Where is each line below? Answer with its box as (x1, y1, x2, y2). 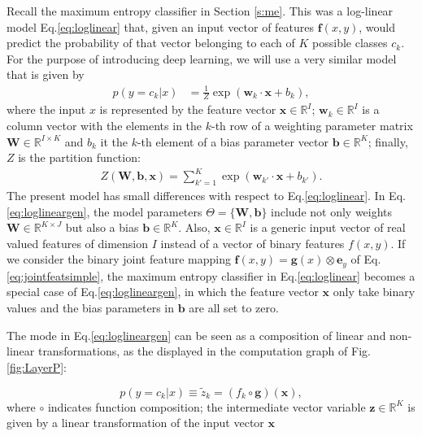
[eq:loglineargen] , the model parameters (7, 203, 202, 220)
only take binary (333, 283, 415, 300)
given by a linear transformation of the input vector (7, 414, 264, 431)
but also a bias (65, 219, 139, 236)
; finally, (368, 133, 408, 150)
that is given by (7, 66, 85, 83)
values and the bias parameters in (7, 299, 175, 316)
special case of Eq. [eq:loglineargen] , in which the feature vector (7, 283, 319, 300)
